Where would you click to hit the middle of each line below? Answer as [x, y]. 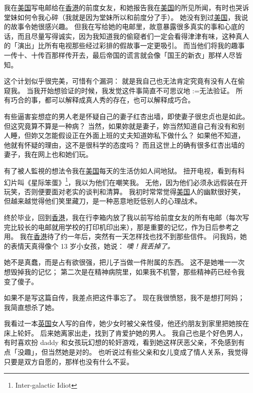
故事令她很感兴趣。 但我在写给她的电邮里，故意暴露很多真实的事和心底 [124, 26]
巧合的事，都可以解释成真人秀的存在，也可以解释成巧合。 [102, 100]
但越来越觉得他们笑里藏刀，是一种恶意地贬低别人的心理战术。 [103, 201]
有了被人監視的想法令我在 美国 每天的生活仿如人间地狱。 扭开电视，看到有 [121, 170]
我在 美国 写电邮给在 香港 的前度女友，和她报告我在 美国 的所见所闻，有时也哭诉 [126, 7]
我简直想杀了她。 [31, 307]
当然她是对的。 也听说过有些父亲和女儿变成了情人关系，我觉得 [148, 352]
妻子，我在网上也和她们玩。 [48, 154]
